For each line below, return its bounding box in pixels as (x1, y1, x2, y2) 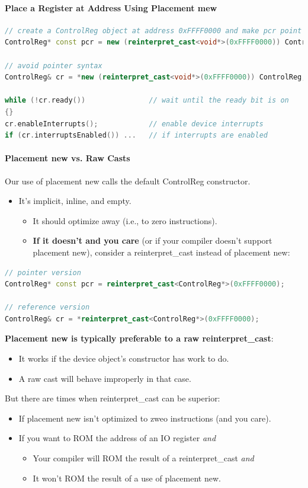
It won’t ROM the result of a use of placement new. (33, 471, 221, 484)
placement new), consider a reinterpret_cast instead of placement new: (33, 245, 290, 258)
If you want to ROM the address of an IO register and (18, 432, 216, 444)
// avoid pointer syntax (5, 61, 102, 70)
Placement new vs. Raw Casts (5, 152, 130, 164)
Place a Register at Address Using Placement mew (5, 1, 217, 14)
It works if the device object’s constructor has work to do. (18, 352, 229, 365)
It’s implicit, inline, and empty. (18, 194, 131, 207)
